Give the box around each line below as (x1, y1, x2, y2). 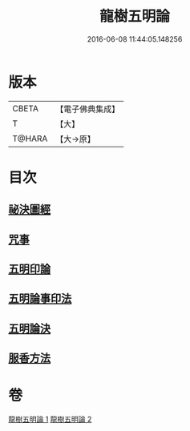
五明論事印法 (8, 292, 72, 305)
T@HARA (12, 133, 48, 144)
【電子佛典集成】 (55, 103, 120, 115)
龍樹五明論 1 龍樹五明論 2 (8, 414, 92, 425)
